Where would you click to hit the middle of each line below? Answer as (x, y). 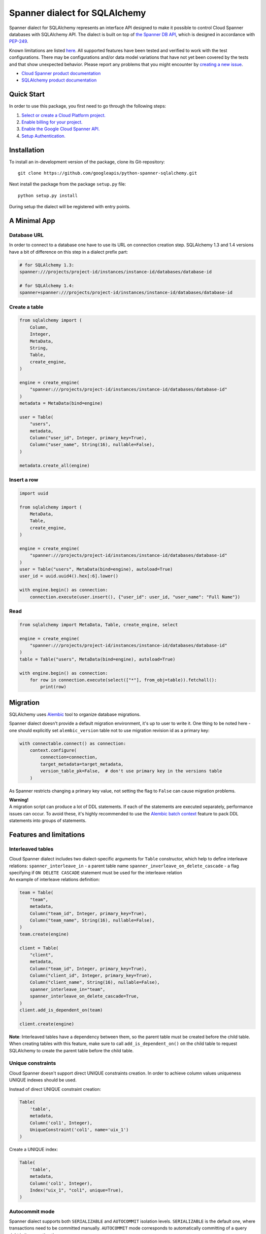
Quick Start (27, 95)
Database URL (26, 235)
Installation (27, 150)
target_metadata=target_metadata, (82, 764)
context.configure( (53, 750)
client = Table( (39, 948)
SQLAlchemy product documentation (59, 80)
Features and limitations (47, 834)
